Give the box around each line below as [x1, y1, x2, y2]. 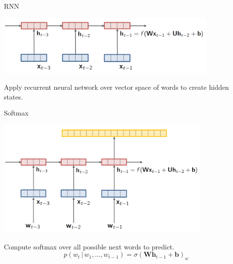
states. [4, 91, 23, 101]
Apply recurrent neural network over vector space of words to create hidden [4, 82, 229, 92]
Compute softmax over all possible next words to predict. [4, 241, 175, 251]
